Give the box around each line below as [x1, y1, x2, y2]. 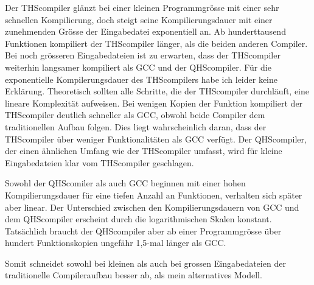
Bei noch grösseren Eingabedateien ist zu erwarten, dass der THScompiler [5, 49, 281, 62]
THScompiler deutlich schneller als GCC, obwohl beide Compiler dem [5, 108, 265, 121]
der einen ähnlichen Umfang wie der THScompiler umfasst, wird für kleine [5, 144, 282, 157]
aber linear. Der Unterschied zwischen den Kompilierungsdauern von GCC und [5, 200, 299, 213]
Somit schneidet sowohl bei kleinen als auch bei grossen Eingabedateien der [5, 256, 286, 269]
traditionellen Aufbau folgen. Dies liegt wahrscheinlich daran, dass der [5, 120, 267, 133]
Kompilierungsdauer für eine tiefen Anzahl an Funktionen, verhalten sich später [5, 188, 302, 201]
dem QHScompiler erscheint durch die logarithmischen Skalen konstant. [5, 213, 272, 225]
